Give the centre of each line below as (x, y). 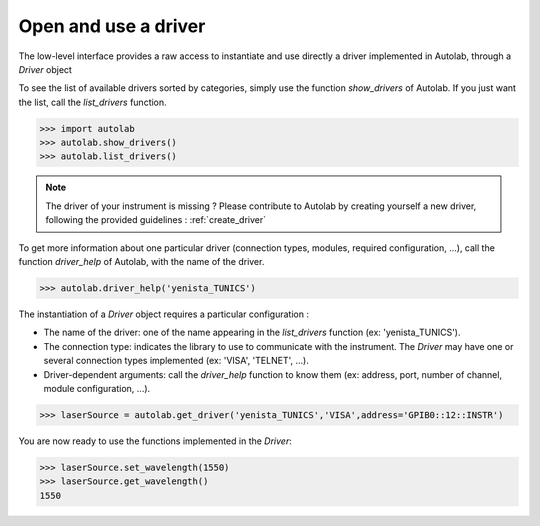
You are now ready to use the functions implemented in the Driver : (155, 441)
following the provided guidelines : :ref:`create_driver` (156, 220)
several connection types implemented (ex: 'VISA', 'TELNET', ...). (176, 361)
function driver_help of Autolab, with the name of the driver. (141, 262)
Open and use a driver (112, 26)
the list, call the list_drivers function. (92, 102)
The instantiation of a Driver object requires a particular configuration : (164, 314)
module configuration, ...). (97, 388)
